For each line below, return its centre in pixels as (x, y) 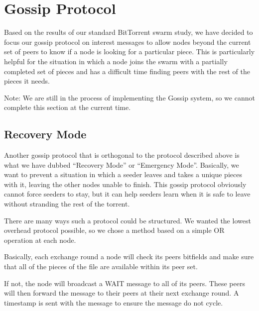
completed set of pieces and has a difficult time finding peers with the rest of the (127, 71)
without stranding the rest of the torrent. (67, 204)
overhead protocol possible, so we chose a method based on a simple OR (114, 230)
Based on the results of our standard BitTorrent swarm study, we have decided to (129, 32)
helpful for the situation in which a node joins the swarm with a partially (116, 61)
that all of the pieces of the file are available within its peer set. (101, 266)
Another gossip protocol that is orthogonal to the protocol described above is (122, 155)
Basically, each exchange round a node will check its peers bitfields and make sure (129, 257)
